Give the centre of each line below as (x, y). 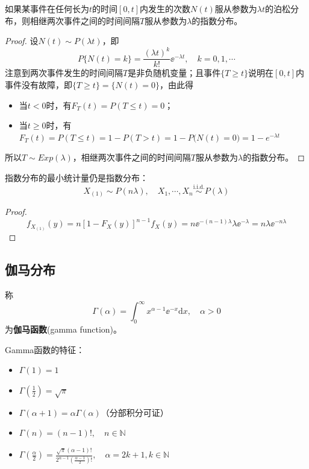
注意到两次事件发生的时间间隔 (64, 73)
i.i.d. (199, 187)
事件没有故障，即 (39, 84)
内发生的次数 (165, 8)
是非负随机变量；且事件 (174, 73)
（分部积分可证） (135, 412)
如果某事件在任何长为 (47, 8)
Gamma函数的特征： (45, 349)
